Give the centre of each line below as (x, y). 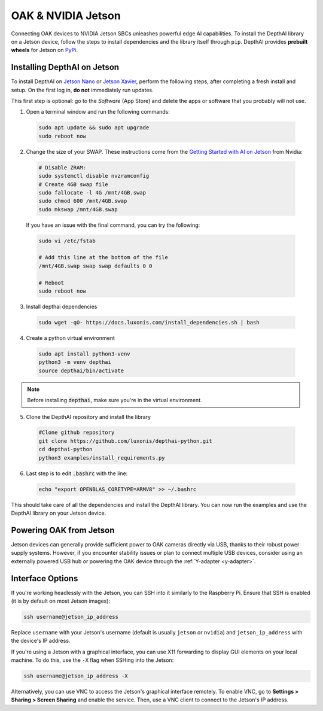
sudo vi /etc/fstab (67, 241)
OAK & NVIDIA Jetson (66, 16)
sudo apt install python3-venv (85, 354)
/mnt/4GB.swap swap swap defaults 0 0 (95, 266)
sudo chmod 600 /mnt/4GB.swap (83, 201)
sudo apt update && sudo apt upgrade (94, 128)
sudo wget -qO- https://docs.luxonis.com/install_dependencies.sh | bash (149, 322)
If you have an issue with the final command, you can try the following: (113, 225)
